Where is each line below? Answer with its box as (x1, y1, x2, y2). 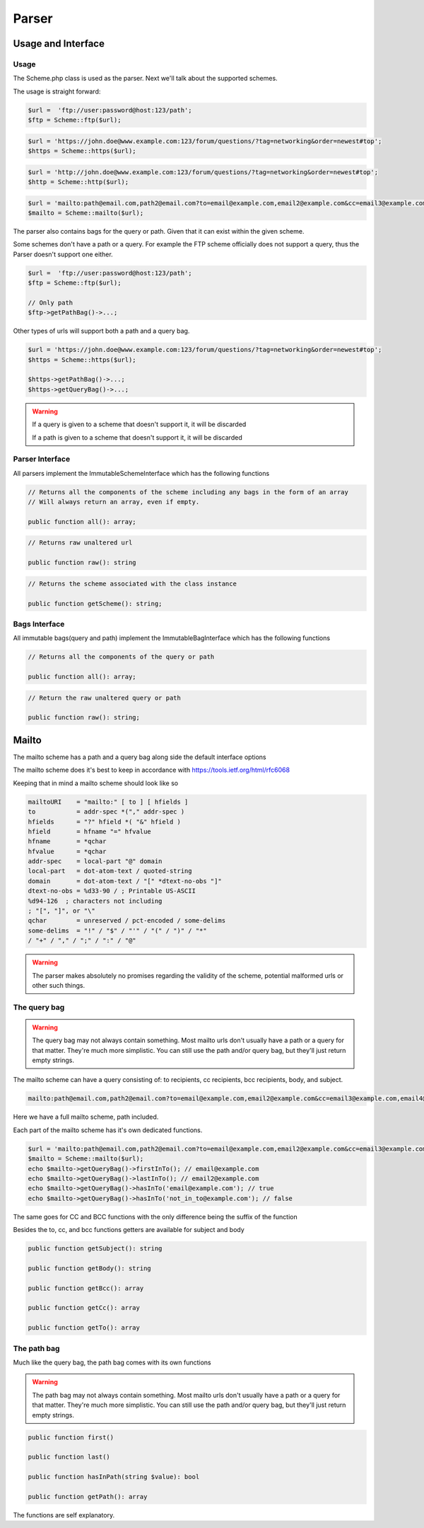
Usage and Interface (13, 38, 105, 50)
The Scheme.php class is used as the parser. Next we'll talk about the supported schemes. (13, 74, 278, 83)
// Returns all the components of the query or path (28, 653, 215, 661)
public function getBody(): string (28, 1264, 151, 1272)
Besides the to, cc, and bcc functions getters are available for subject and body (13, 1226, 245, 1234)
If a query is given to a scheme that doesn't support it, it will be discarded (32, 420, 247, 428)
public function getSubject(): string (28, 1245, 163, 1253)
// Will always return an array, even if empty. (28, 498, 200, 506)
